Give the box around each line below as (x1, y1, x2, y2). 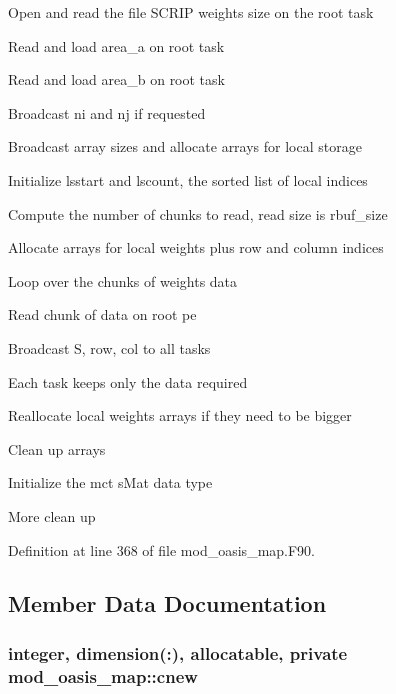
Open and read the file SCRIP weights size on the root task (8, 2, 374, 22)
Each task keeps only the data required (8, 371, 248, 392)
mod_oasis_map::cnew (8, 663, 198, 688)
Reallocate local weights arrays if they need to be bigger (8, 405, 352, 426)
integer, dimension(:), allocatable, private (8, 640, 348, 665)
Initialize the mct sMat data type (8, 472, 213, 493)
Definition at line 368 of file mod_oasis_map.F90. (8, 539, 316, 560)
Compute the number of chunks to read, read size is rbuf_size (8, 203, 388, 224)
